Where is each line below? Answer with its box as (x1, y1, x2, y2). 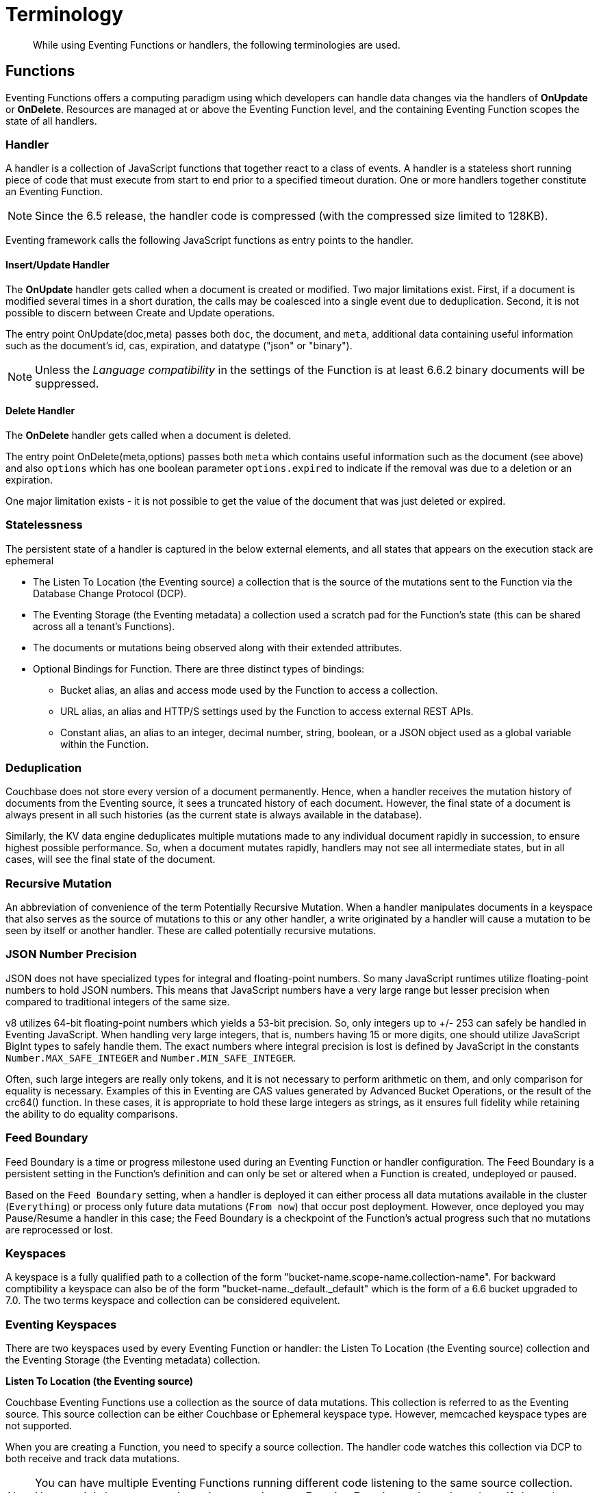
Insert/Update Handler (5, 258, 110, 271)
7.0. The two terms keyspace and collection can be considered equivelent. (5, 1294, 340, 1307)
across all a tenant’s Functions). (33, 620, 175, 632)
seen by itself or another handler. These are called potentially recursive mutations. (5, 925, 377, 937)
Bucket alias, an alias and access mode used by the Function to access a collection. (60, 683, 438, 696)
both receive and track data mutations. (5, 1453, 180, 1465)
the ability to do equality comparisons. (5, 1107, 178, 1120)
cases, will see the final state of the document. (5, 853, 216, 866)
